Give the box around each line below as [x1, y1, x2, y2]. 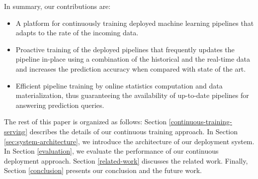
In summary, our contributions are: [4, 1, 111, 11]
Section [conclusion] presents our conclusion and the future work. [4, 165, 202, 176]
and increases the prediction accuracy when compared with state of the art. [15, 63, 246, 74]
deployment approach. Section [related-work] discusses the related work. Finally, [4, 155, 248, 166]
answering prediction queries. [15, 99, 104, 110]
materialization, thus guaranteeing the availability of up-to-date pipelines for [15, 90, 249, 100]
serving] [4, 126, 28, 136]
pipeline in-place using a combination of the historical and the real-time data [15, 54, 250, 64]
